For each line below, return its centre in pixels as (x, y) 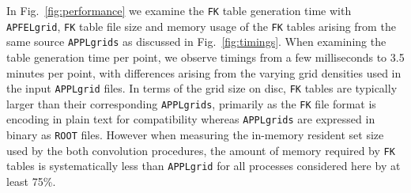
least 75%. (31, 182)
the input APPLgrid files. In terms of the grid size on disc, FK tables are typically (202, 88)
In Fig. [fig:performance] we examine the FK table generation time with (179, 10)
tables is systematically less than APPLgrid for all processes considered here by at (204, 166)
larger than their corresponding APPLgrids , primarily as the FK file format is (191, 103)
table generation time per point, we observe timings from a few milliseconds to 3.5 (205, 57)
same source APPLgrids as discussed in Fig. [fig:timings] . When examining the (196, 42)
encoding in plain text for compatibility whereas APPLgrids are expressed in (191, 119)
